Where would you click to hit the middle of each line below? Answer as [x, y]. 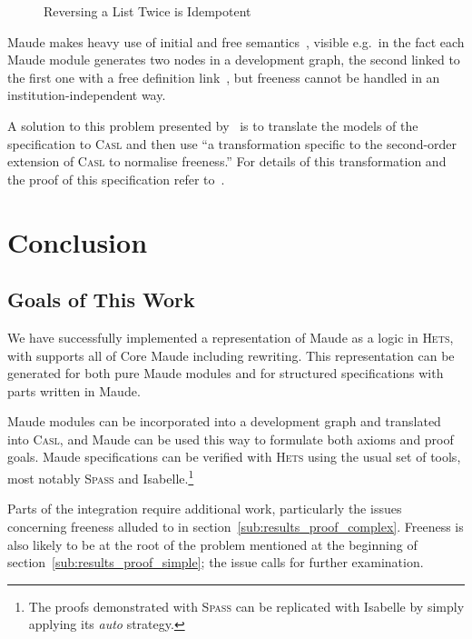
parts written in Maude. [74, 390]
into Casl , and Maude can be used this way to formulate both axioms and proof [231, 439]
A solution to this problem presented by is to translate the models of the [213, 125]
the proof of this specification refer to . [116, 179]
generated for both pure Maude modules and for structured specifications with [226, 373]
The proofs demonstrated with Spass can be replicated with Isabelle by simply [246, 606]
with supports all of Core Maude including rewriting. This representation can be [231, 355]
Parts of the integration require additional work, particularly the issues [205, 509]
